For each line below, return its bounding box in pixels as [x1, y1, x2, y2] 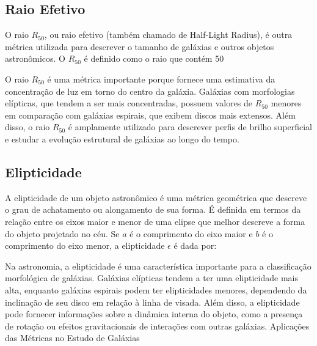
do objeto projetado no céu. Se [5, 227, 120, 240]
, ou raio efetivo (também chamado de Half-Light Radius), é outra [44, 28, 293, 41]
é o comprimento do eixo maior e [129, 227, 253, 240]
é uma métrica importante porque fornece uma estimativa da [47, 72, 275, 85]
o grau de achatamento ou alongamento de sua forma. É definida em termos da [5, 203, 301, 216]
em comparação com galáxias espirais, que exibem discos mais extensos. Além [5, 108, 296, 121]
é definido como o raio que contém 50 [84, 52, 224, 65]
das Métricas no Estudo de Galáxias [5, 331, 140, 344]
